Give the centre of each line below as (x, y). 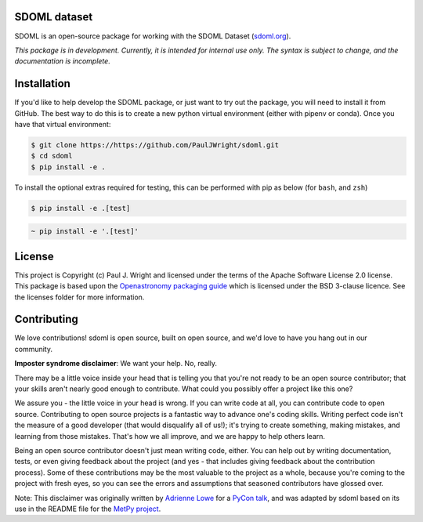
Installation (42, 83)
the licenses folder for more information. (80, 297)
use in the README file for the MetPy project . (88, 509)
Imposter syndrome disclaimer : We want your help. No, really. (116, 364)
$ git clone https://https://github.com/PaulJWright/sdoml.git (155, 145)
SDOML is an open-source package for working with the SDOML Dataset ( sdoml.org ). (153, 36)
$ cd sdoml (52, 156)
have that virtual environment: (63, 124)
